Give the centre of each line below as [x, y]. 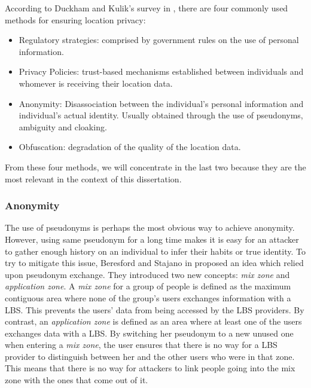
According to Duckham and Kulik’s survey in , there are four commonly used [147, 8]
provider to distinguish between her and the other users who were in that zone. [150, 356]
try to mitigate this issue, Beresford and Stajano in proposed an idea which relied [154, 263]
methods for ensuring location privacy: [75, 19]
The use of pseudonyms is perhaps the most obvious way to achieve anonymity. [150, 227]
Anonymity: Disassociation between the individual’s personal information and [161, 103]
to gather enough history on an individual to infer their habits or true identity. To [155, 251]
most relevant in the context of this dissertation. [93, 178]
